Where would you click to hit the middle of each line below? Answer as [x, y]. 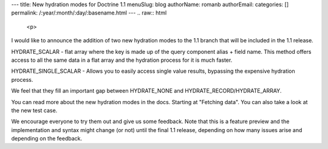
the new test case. [34, 110]
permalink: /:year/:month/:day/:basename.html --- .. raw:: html [89, 13]
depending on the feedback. [47, 139]
